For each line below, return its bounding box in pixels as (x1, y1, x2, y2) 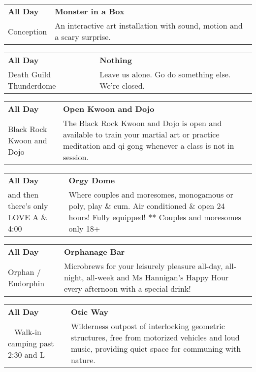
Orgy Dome (68, 174, 115, 186)
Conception (8, 25, 47, 37)
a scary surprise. (55, 31, 111, 42)
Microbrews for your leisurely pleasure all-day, (64, 260, 223, 271)
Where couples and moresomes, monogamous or (68, 189, 233, 200)
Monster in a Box (55, 5, 125, 17)
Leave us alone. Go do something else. (99, 68, 231, 80)
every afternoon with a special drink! (64, 283, 191, 294)
